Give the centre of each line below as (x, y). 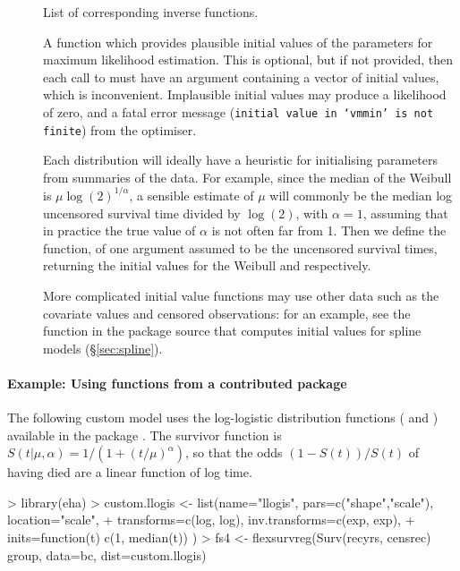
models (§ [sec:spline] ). (103, 348)
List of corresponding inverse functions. (151, 12)
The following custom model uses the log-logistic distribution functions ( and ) (223, 418)
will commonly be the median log (361, 195)
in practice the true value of (119, 230)
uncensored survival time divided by (142, 213)
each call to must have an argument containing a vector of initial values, (241, 77)
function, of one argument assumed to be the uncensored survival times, (240, 247)
